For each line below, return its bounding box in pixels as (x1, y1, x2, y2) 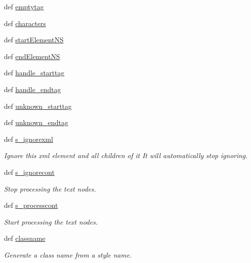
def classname (4, 233, 45, 243)
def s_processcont (4, 200, 58, 210)
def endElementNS (4, 51, 60, 61)
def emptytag (4, 1, 44, 11)
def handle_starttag (4, 67, 65, 78)
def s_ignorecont (4, 166, 55, 177)
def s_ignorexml (4, 133, 53, 144)
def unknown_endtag (4, 117, 68, 128)
